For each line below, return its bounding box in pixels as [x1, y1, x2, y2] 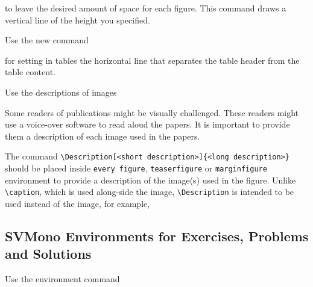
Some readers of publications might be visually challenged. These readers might [5, 106, 299, 119]
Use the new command [5, 34, 89, 46]
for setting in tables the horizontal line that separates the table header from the [5, 54, 300, 66]
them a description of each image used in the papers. [5, 129, 200, 142]
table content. [5, 66, 55, 78]
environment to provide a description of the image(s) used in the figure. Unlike [5, 173, 296, 186]
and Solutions [5, 244, 92, 263]
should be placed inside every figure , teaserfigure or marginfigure [5, 162, 267, 174]
